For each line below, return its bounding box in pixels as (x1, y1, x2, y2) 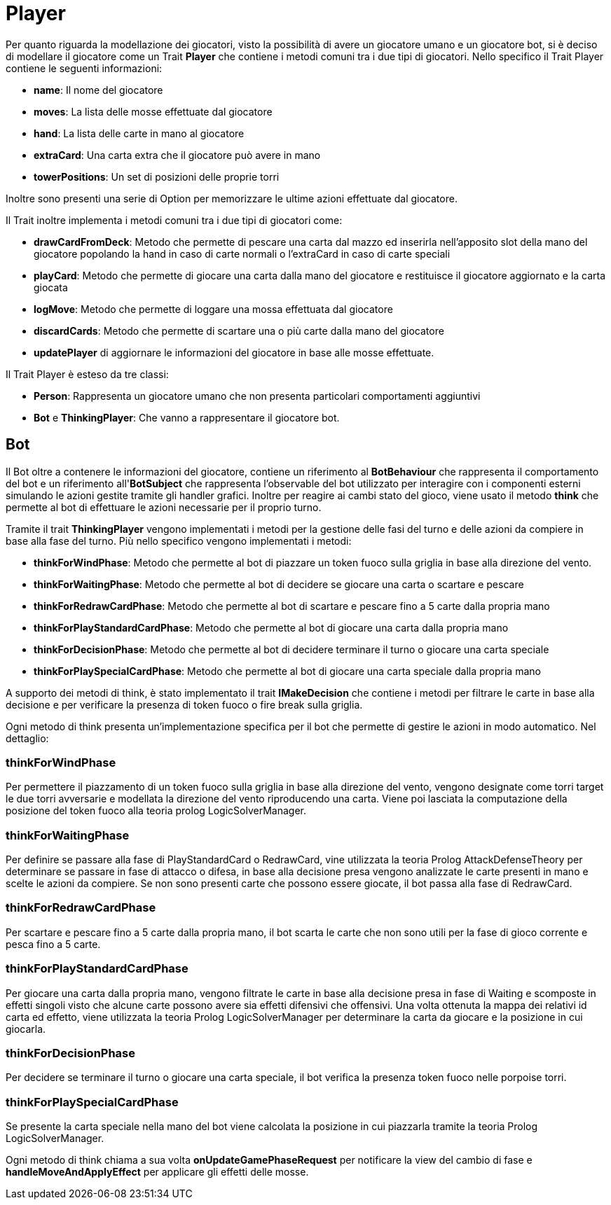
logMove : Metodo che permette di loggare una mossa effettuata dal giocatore (34, 302, 393, 315)
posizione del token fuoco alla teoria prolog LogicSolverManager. (6, 805, 306, 817)
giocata (34, 281, 68, 293)
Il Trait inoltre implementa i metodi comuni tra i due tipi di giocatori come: (6, 214, 343, 226)
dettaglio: (6, 732, 49, 744)
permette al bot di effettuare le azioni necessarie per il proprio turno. (6, 501, 322, 513)
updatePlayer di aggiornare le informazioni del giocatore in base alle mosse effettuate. (34, 346, 434, 358)
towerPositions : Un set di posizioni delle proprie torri (34, 170, 280, 183)
